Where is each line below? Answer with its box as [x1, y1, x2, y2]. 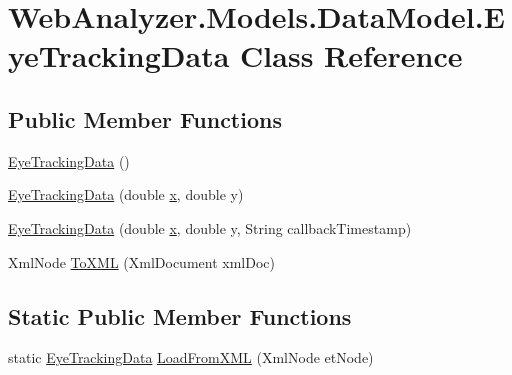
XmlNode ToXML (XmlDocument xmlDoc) [8, 251, 275, 272]
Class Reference [240, 35, 463, 76]
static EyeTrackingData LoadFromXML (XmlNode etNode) [8, 347, 374, 368]
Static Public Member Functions [8, 300, 352, 331]
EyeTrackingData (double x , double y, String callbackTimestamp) [8, 217, 412, 238]
